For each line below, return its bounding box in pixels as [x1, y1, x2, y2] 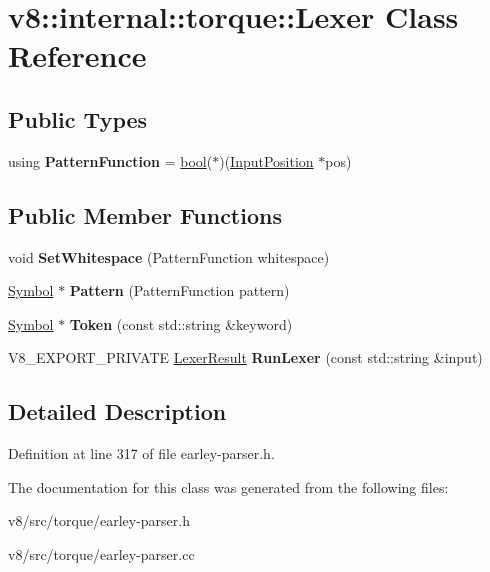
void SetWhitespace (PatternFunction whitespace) [8, 246, 330, 267]
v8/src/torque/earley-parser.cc [8, 543, 195, 564]
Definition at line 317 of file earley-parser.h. [8, 443, 275, 464]
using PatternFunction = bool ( [8, 150, 213, 171]
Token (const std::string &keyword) [69, 313, 293, 334]
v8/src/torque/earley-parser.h [8, 510, 190, 531]
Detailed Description [8, 396, 227, 427]
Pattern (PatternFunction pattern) [69, 280, 290, 301]
